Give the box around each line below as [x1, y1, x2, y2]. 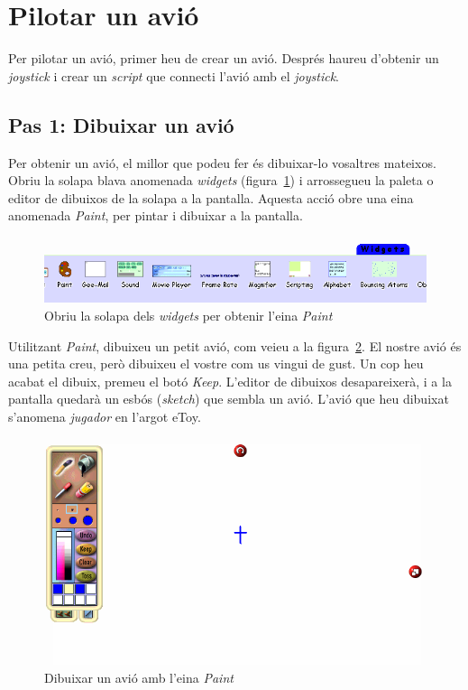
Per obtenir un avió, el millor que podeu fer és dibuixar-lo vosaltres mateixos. [8, 153, 436, 172]
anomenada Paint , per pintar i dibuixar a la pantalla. [8, 206, 303, 225]
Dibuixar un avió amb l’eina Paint [44, 667, 234, 686]
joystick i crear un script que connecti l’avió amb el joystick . [8, 66, 340, 85]
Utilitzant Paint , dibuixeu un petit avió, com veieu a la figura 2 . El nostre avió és [8, 336, 462, 355]
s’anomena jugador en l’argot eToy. [8, 407, 201, 426]
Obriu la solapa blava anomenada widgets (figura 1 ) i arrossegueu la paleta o [8, 171, 434, 190]
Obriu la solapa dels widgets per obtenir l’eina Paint [44, 306, 333, 325]
